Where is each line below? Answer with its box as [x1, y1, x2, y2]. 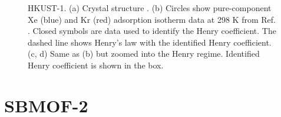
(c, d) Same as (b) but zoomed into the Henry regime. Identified [28, 47, 260, 60]
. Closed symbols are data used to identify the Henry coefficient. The [28, 25, 276, 37]
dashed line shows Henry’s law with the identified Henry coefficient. [28, 36, 272, 48]
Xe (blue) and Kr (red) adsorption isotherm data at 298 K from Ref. [28, 13, 276, 25]
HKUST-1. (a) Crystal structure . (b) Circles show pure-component [28, 2, 272, 13]
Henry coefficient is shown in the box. [28, 58, 164, 71]
